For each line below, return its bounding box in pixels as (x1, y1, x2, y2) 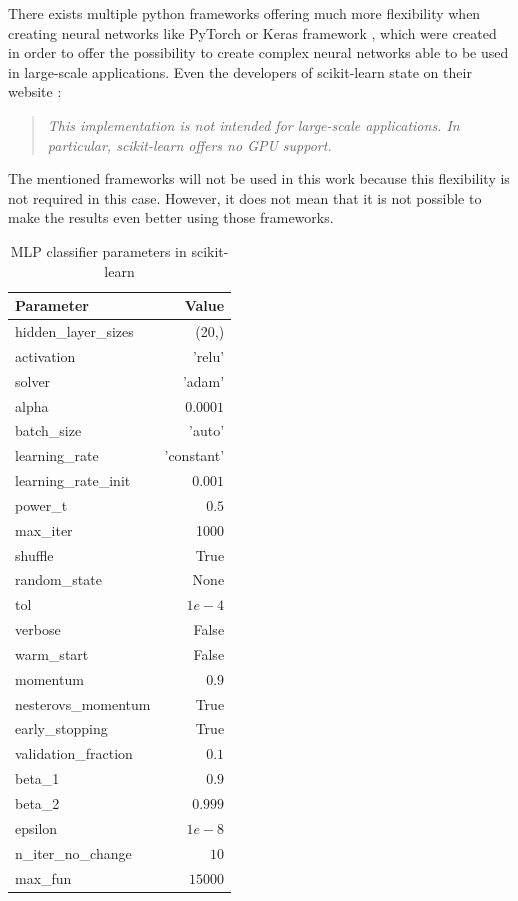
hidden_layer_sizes (15, 320, 134, 341)
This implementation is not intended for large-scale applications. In (47, 114, 460, 135)
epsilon (15, 817, 58, 838)
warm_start (15, 643, 89, 664)
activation (15, 345, 76, 366)
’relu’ (192, 345, 225, 366)
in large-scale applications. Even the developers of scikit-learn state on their (8, 61, 472, 82)
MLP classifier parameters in (10, 240, 187, 261)
